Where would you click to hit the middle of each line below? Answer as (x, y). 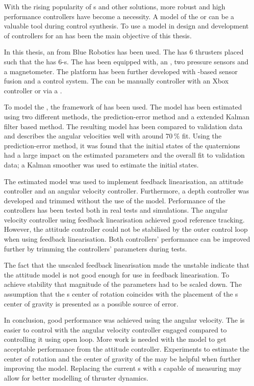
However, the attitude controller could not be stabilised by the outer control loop (126, 229)
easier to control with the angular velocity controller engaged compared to (115, 329)
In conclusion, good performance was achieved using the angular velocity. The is (124, 320)
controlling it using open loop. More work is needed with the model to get (115, 339)
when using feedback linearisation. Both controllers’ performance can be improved (127, 239)
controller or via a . (33, 90)
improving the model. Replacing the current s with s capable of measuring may (123, 368)
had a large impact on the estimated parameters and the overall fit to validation (125, 155)
